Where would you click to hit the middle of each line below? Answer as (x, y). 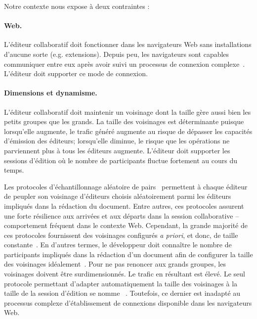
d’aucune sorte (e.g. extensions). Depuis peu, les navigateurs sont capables (117, 54)
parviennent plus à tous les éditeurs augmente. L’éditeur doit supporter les (117, 150)
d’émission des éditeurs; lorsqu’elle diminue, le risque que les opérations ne (117, 141)
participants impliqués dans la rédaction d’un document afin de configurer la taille (128, 254)
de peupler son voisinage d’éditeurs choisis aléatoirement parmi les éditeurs (118, 196)
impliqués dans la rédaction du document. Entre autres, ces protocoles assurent (124, 205)
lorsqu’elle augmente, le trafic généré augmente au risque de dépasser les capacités (128, 131)
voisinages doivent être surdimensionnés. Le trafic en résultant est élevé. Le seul (125, 274)
